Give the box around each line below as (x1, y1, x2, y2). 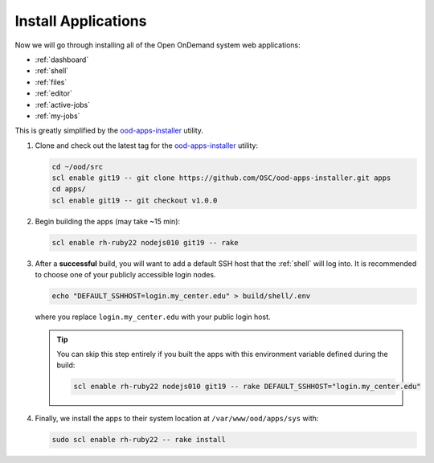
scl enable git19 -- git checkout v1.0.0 (51, 195, 218, 205)
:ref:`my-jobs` (35, 111, 80, 121)
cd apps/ (51, 185, 87, 194)
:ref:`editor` (35, 88, 72, 98)
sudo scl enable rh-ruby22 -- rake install (51, 435, 227, 445)
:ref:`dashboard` (35, 55, 89, 64)
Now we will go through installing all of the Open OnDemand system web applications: (14, 40, 301, 50)
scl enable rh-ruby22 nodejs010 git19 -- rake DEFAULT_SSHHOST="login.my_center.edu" (73, 382, 421, 391)
